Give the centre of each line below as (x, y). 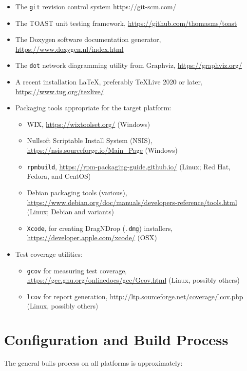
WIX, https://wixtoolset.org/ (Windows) (88, 124)
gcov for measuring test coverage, (77, 270)
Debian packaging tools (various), (77, 192)
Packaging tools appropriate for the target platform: (93, 108)
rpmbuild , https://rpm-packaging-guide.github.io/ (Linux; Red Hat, (129, 166)
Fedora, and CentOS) (59, 176)
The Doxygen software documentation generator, (88, 39)
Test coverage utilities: (49, 254)
